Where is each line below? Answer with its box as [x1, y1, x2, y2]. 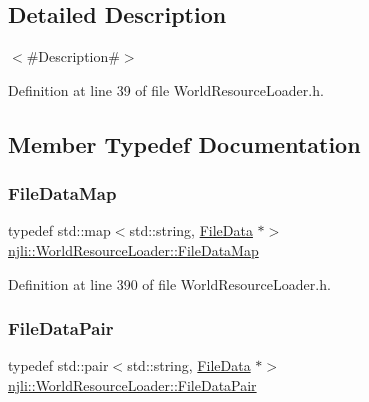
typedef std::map [8, 220, 111, 241]
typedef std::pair [8, 355, 109, 376]
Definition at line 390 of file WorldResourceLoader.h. [8, 273, 331, 294]
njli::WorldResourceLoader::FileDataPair [8, 374, 257, 395]
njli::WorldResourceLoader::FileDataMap [8, 239, 259, 260]
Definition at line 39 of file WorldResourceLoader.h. [8, 79, 324, 100]
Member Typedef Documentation [8, 128, 361, 159]
